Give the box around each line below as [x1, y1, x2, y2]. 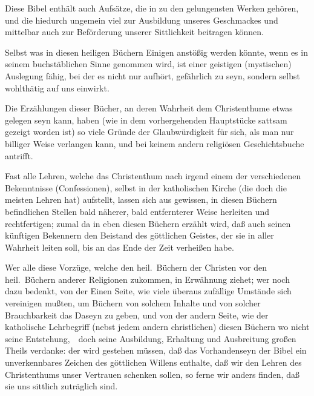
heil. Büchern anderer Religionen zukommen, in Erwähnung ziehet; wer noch [5, 272, 290, 285]
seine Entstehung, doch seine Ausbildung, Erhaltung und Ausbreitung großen [5, 332, 296, 345]
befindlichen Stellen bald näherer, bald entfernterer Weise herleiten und [5, 205, 270, 217]
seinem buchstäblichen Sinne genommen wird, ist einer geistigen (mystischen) [5, 58, 292, 70]
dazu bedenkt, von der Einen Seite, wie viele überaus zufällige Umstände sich [5, 285, 292, 297]
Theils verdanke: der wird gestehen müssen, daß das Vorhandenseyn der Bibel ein [5, 344, 307, 357]
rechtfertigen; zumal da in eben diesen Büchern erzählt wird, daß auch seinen [5, 217, 291, 229]
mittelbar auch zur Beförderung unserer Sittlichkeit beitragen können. [5, 25, 264, 38]
